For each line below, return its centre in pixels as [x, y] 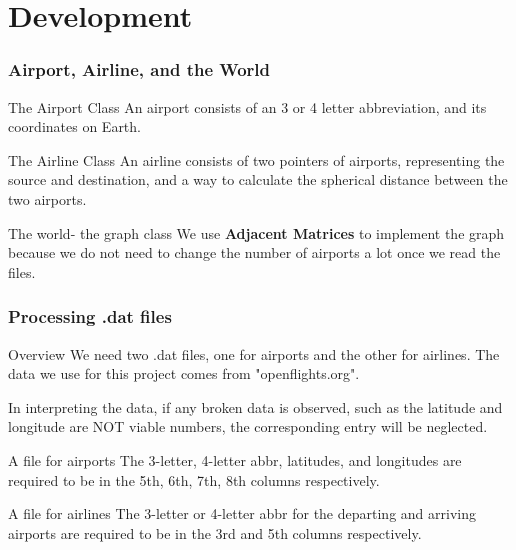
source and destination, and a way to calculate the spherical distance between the [258, 179]
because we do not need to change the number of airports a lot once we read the [254, 252]
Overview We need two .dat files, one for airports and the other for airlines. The [254, 353]
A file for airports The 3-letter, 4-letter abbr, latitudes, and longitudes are [235, 459]
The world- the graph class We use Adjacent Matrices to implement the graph [256, 232]
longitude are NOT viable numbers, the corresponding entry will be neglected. [248, 426]
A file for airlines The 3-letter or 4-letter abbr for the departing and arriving [242, 513]
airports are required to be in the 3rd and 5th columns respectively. [215, 532]
